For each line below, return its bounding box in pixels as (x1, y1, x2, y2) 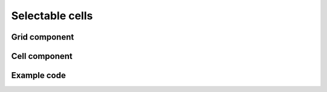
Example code (11, 70, 66, 81)
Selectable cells (11, 9, 93, 22)
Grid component (11, 32, 74, 42)
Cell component (11, 51, 73, 61)
